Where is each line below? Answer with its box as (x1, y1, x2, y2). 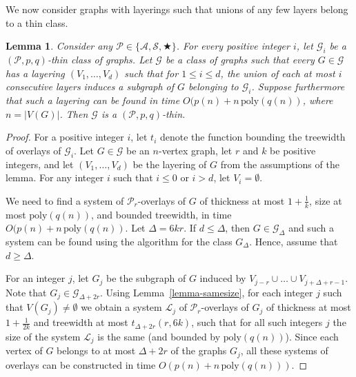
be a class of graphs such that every (165, 52, 315, 66)
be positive (270, 143, 316, 157)
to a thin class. (6, 15, 68, 30)
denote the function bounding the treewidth (159, 130, 346, 144)
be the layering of (132, 156, 207, 171)
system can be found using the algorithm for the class (6, 234, 233, 248)
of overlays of (6, 143, 61, 157)
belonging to (188, 79, 239, 94)
